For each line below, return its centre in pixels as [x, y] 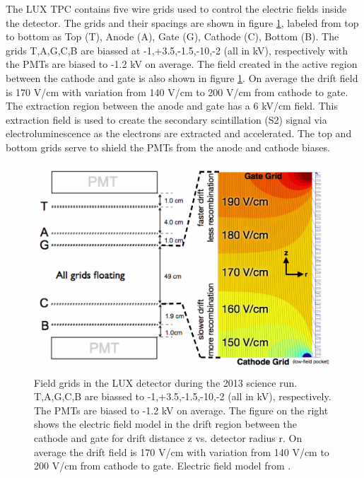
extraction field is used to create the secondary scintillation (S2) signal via [166, 119]
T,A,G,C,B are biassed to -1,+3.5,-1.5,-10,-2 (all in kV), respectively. [183, 396]
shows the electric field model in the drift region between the [166, 424]
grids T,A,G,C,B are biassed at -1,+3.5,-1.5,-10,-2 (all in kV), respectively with [177, 50]
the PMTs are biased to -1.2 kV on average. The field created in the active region [182, 64]
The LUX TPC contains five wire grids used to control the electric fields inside [176, 8]
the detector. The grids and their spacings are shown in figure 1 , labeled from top [182, 22]
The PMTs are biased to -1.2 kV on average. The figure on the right [181, 410]
